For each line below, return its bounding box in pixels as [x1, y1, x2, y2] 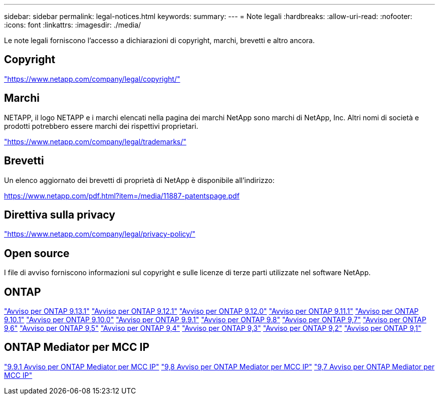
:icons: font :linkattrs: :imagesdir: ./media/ [4, 21, 141, 29]
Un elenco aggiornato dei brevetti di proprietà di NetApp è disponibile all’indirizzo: [4, 175, 275, 184]
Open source [4, 247, 70, 260]
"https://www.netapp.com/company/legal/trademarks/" [4, 137, 186, 146]
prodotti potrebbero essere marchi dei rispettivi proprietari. [4, 121, 198, 130]
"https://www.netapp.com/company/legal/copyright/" [4, 74, 180, 83]
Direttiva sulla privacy [4, 208, 115, 221]
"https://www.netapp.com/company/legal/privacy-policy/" [4, 230, 195, 239]
